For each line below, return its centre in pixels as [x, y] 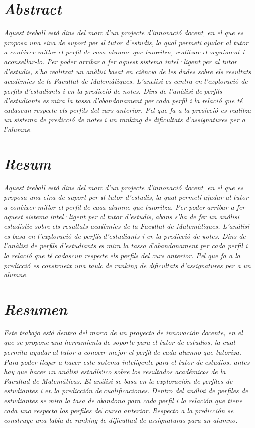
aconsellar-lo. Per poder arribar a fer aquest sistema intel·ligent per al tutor [121, 61]
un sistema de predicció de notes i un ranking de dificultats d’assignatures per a [125, 120]
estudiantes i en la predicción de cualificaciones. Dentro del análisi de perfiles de [126, 391]
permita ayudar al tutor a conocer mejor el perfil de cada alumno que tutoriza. [123, 352]
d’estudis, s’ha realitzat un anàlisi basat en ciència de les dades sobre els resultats [127, 71]
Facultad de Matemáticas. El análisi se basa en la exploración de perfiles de [118, 381]
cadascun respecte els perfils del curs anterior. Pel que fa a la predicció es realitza [127, 110]
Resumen [36, 309]
